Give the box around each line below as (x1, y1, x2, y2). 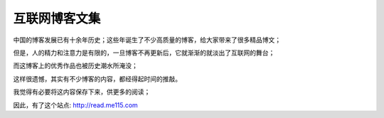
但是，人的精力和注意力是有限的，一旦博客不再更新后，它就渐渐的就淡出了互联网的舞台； (13, 48, 275, 57)
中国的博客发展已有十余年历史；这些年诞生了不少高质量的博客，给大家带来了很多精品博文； (13, 36, 281, 44)
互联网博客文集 (13, 11, 101, 26)
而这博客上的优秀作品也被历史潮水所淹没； (13, 61, 138, 70)
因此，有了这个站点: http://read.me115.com (13, 100, 138, 109)
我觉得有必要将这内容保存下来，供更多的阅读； (13, 87, 151, 96)
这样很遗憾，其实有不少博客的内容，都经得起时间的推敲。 (13, 75, 181, 83)
